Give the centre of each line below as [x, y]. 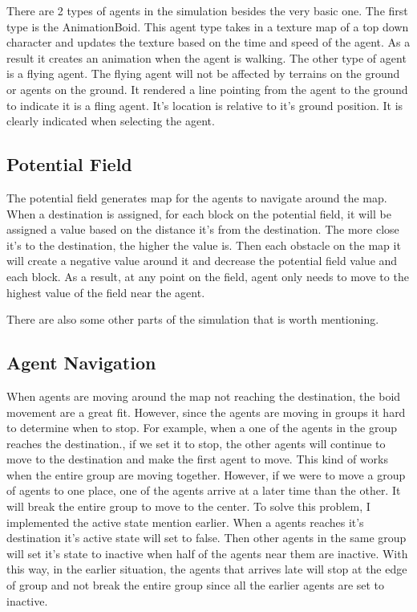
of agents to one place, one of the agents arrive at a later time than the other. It [204, 490]
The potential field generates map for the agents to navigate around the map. [197, 197]
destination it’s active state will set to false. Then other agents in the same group [206, 538]
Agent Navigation [81, 363]
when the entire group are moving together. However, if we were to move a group [206, 474]
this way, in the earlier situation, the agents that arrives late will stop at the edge [207, 569]
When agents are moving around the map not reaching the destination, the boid [204, 396]
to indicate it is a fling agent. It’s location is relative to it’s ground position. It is [205, 105]
